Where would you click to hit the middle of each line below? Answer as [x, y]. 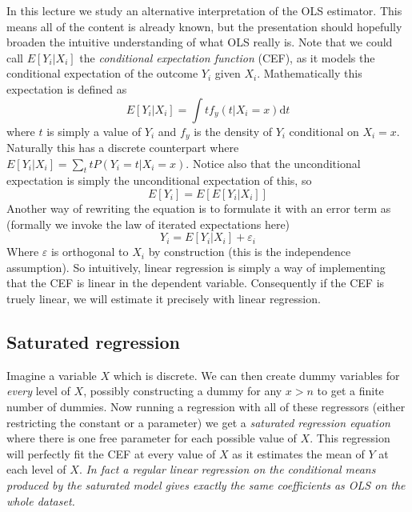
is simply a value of [94, 131]
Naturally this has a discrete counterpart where [123, 148]
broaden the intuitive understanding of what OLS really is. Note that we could [200, 42]
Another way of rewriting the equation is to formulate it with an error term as [199, 208]
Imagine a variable [52, 375]
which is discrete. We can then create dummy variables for [256, 375]
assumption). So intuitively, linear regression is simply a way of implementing [196, 267]
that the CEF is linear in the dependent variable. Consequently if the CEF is [196, 283]
